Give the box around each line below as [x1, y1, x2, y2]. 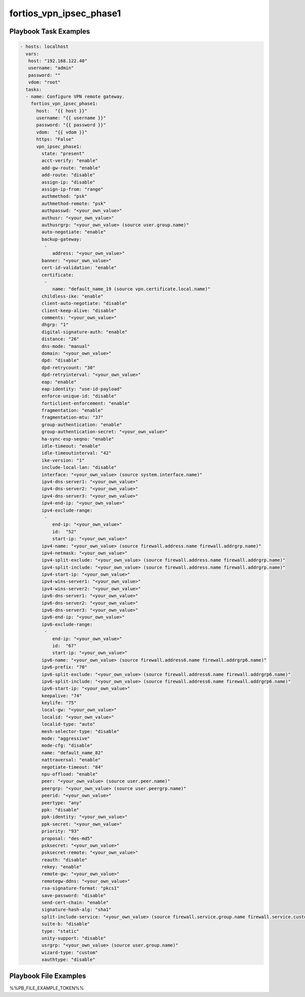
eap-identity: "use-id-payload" [41, 386, 122, 392]
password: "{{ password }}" [36, 122, 106, 128]
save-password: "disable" [41, 893, 106, 898]
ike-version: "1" [41, 457, 85, 463]
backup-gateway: [41, 236, 82, 242]
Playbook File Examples [9, 972, 86, 980]
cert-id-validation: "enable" [41, 265, 117, 271]
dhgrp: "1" [41, 322, 69, 328]
